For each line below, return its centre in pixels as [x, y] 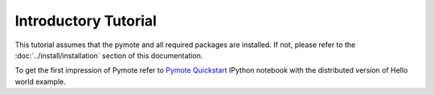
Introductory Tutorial [86, 21]
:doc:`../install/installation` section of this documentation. [109, 55]
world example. [40, 81]
